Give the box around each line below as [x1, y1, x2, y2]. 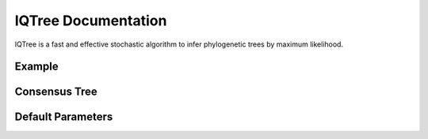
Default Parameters [14, 111, 113, 124]
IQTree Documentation [14, 12, 167, 29]
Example [14, 60, 59, 73]
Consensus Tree [14, 85, 98, 99]
